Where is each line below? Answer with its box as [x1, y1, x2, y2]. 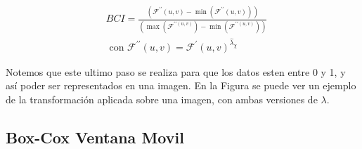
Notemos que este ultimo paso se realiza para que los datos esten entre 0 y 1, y [6, 64, 346, 79]
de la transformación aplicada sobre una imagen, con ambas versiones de [6, 91, 318, 106]
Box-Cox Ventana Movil [6, 126, 184, 148]
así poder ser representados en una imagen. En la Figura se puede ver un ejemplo [6, 78, 356, 93]
